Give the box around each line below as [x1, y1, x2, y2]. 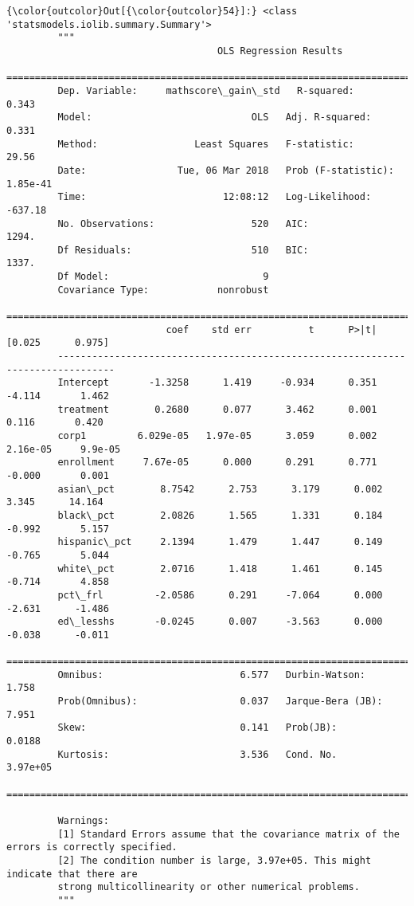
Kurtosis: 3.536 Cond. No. [57, 748, 338, 760]
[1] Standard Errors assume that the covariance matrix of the [57, 828, 400, 840]
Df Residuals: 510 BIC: [57, 244, 309, 256]
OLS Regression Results [217, 45, 343, 57]
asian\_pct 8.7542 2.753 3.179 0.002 [57, 483, 383, 495]
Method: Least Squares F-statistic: [57, 138, 354, 150]
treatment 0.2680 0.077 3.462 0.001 [57, 403, 377, 415]
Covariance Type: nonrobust [57, 284, 269, 296]
